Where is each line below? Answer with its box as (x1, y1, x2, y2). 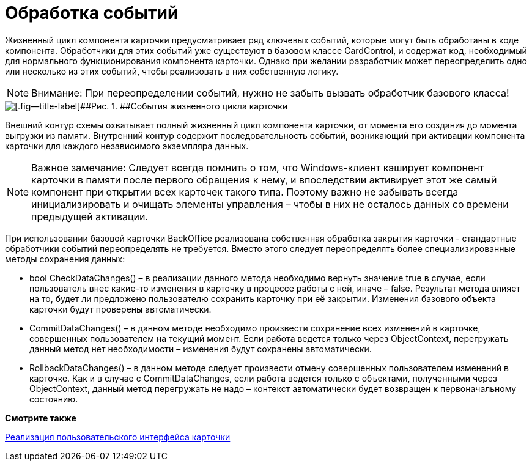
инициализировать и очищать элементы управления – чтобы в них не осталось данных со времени (31, 198, 509, 210)
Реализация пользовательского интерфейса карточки (5, 431, 231, 442)
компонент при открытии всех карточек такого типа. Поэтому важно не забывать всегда (31, 185, 459, 198)
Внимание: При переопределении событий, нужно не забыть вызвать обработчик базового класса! (31, 86, 509, 99)
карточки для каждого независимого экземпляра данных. (5, 140, 249, 151)
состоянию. (29, 393, 78, 404)
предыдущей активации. (31, 210, 149, 223)
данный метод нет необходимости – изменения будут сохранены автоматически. (29, 343, 372, 354)
